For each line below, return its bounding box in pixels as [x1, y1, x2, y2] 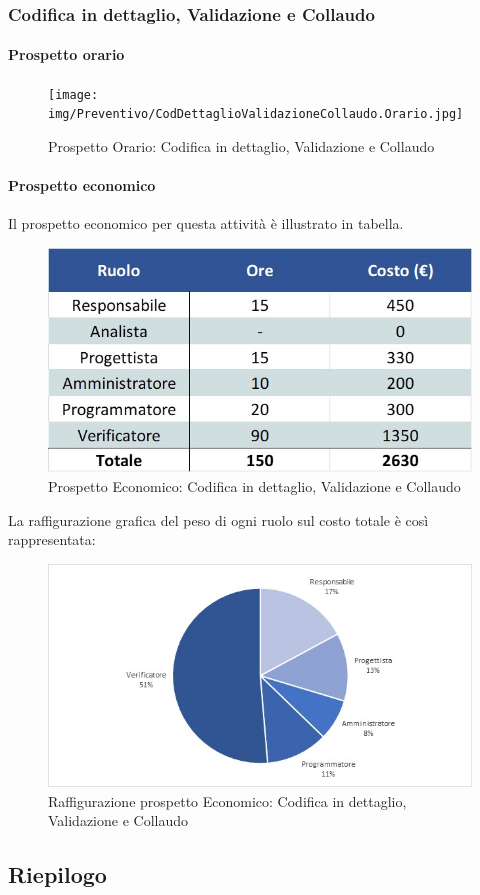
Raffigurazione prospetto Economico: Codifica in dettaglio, [48, 790, 407, 811]
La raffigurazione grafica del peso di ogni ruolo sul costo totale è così [8, 509, 429, 530]
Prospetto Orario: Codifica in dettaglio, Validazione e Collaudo [48, 135, 435, 156]
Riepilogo [8, 859, 107, 890]
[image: [48, 87, 99, 102]
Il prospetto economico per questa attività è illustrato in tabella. [8, 213, 404, 234]
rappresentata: [8, 529, 96, 550]
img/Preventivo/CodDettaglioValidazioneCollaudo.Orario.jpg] [48, 107, 464, 122]
